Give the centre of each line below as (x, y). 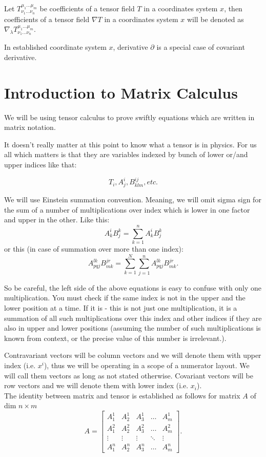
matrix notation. (30, 127)
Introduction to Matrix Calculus (121, 92)
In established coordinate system (55, 47)
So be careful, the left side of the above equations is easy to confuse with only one (133, 287)
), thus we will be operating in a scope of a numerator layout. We (147, 365)
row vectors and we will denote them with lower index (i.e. (96, 385)
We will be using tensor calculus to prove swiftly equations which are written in (129, 117)
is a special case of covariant (201, 47)
